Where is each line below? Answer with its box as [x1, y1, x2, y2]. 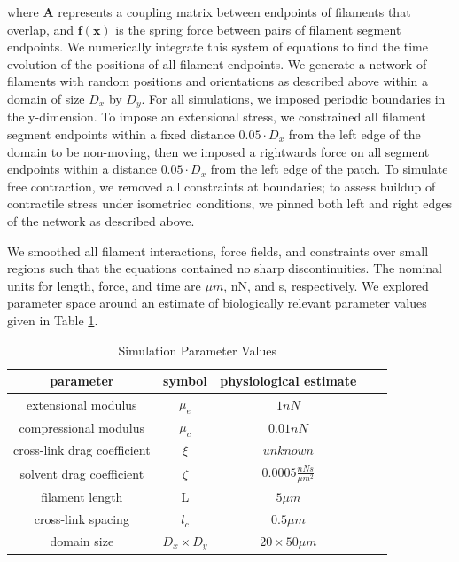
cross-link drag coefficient [13, 441, 151, 459]
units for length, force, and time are [7, 276, 201, 294]
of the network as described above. [7, 211, 195, 230]
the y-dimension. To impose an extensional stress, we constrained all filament [7, 107, 426, 126]
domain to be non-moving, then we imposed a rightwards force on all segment [7, 142, 430, 160]
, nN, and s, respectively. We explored [223, 276, 429, 294]
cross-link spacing [34, 510, 129, 528]
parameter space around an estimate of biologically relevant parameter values [7, 293, 427, 312]
